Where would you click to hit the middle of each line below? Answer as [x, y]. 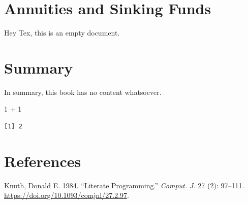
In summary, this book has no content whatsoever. [83, 92]
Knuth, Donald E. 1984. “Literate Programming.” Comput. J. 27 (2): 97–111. [124, 185]
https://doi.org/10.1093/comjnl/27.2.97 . [67, 195]
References [43, 161]
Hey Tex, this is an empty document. [62, 33]
